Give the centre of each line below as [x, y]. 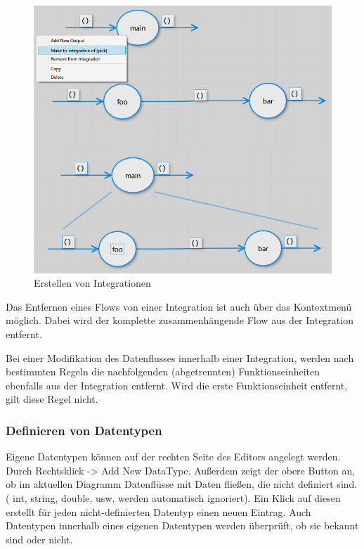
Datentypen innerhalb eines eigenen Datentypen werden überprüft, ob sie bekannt [182, 525]
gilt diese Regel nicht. [52, 399]
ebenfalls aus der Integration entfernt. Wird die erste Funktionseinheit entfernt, [177, 385]
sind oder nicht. [39, 539]
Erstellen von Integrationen [92, 283]
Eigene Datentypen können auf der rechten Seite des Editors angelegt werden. [173, 457]
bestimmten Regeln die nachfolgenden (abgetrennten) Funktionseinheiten [163, 372]
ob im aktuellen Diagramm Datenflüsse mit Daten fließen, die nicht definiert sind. [182, 484]
